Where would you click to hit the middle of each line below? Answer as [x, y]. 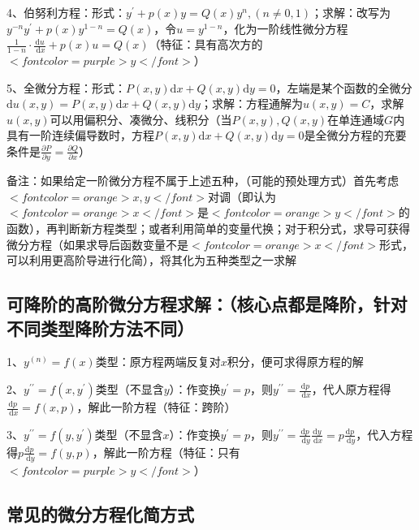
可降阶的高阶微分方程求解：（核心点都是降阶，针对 [207, 304]
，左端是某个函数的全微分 [344, 87]
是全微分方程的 [344, 135]
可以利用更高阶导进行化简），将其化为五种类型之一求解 [151, 260]
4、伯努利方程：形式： [66, 12]
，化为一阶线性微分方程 [285, 28]
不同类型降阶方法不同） [100, 327]
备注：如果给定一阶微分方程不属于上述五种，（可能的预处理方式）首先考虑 [203, 181]
